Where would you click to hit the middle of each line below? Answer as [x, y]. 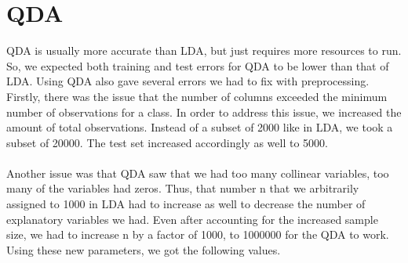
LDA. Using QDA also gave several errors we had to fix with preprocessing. [188, 81]
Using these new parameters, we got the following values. [144, 249]
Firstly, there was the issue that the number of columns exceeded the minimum [197, 96]
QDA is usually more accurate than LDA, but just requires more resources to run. [204, 50]
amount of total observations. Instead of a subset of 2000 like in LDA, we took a [200, 127]
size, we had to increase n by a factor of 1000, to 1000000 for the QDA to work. [198, 234]
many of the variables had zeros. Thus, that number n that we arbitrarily [183, 188]
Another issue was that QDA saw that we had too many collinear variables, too [198, 173]
